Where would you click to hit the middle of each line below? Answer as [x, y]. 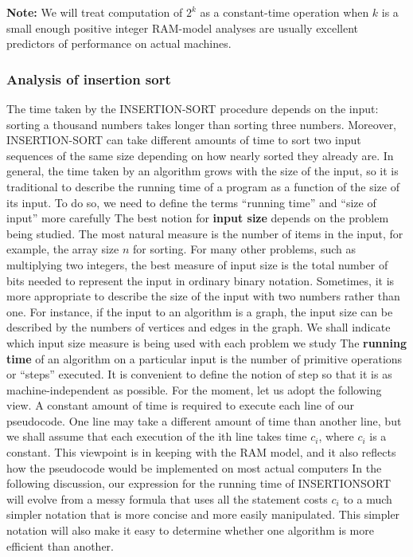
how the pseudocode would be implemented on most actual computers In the [194, 467]
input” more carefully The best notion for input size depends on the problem [198, 218]
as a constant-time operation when [284, 12]
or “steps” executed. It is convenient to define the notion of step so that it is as [199, 374]
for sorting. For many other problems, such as [244, 249]
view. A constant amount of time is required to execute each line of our [180, 405]
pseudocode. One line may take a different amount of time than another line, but [204, 420]
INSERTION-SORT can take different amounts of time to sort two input [184, 140]
